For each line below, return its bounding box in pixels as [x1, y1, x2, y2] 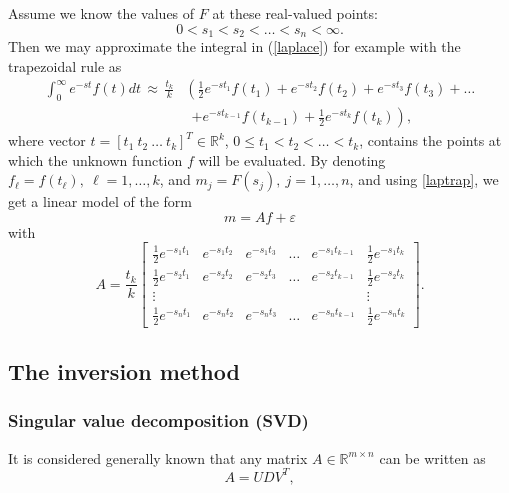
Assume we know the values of [8, 3, 195, 23]
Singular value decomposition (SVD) [8, 408, 309, 433]
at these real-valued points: [212, 3, 378, 23]
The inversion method [8, 356, 240, 387]
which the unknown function [8, 149, 183, 170]
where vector [8, 130, 86, 151]
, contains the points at [359, 130, 502, 151]
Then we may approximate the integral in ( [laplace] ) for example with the [8, 36, 461, 57]
